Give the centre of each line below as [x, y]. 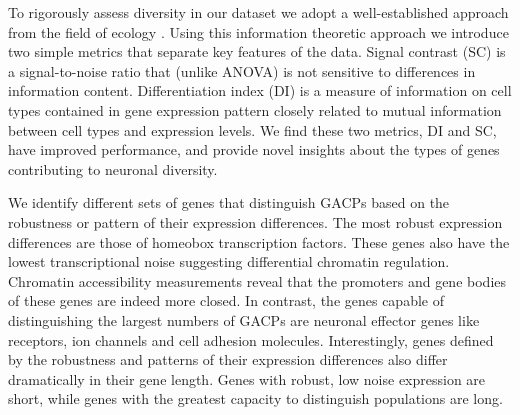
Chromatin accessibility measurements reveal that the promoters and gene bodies [257, 280]
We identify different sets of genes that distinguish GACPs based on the [229, 202]
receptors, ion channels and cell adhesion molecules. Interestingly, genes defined [251, 339]
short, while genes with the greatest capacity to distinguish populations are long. [255, 398]
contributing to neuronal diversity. [113, 168]
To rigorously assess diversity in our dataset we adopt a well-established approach [258, 12]
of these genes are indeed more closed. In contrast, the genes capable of [226, 300]
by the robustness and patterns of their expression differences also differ [228, 359]
